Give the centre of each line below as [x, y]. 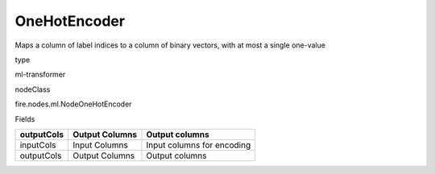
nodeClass [33, 89]
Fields [25, 119]
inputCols [38, 145]
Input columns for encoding [199, 145]
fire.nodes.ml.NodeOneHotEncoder [73, 104]
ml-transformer [40, 75]
